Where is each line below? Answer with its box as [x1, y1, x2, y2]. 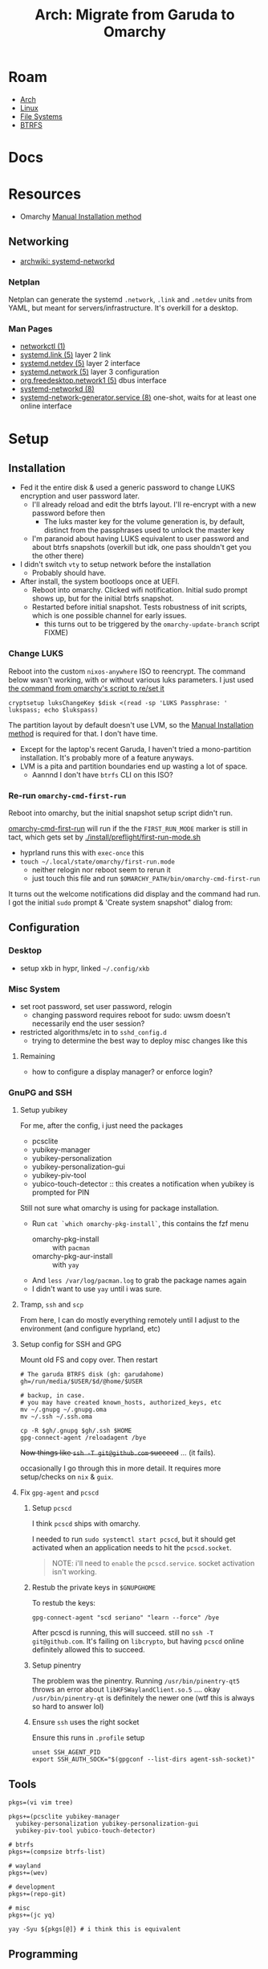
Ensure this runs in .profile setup [31, 1733, 145, 1742]
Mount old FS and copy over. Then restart [19, 1355, 158, 1364]
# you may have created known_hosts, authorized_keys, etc [19, 1399, 222, 1407]
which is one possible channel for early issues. [31, 611, 187, 621]
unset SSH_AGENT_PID [31, 1749, 101, 1757]
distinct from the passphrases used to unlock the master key [43, 525, 245, 535]
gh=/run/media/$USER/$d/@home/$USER [19, 1377, 143, 1386]
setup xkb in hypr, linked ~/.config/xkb [19, 963, 150, 973]
